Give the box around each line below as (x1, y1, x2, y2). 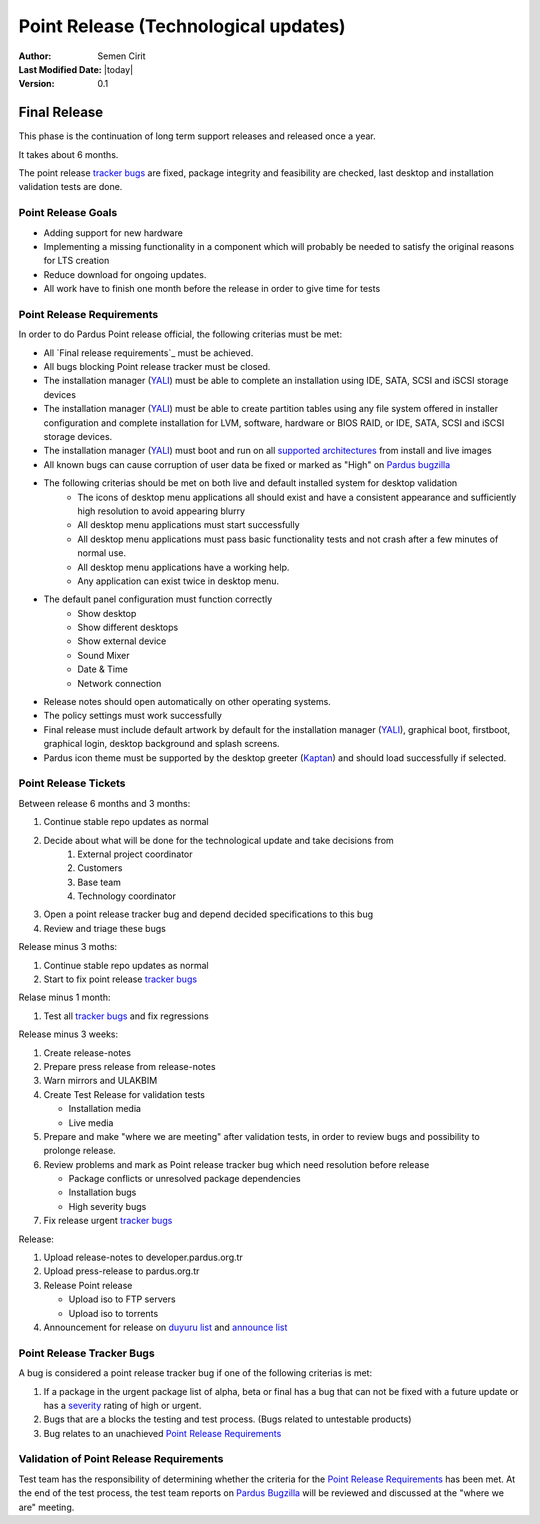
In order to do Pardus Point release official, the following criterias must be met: (18, 328, 343, 340)
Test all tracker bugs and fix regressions (43, 1010, 209, 1022)
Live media (68, 1116, 114, 1129)
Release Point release (43, 1279, 133, 1291)
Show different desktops (77, 621, 179, 634)
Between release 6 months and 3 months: (18, 797, 191, 809)
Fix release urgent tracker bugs (43, 1215, 173, 1227)
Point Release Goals (18, 206, 118, 220)
